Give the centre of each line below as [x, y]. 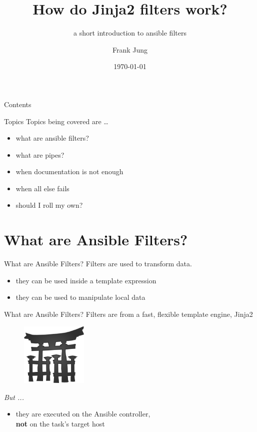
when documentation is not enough [69, 171]
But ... [14, 397]
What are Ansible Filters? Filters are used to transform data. [98, 264]
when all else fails [42, 188]
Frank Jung [130, 49]
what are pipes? [40, 154]
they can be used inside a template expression [86, 280]
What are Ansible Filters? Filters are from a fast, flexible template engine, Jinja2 [128, 314]
